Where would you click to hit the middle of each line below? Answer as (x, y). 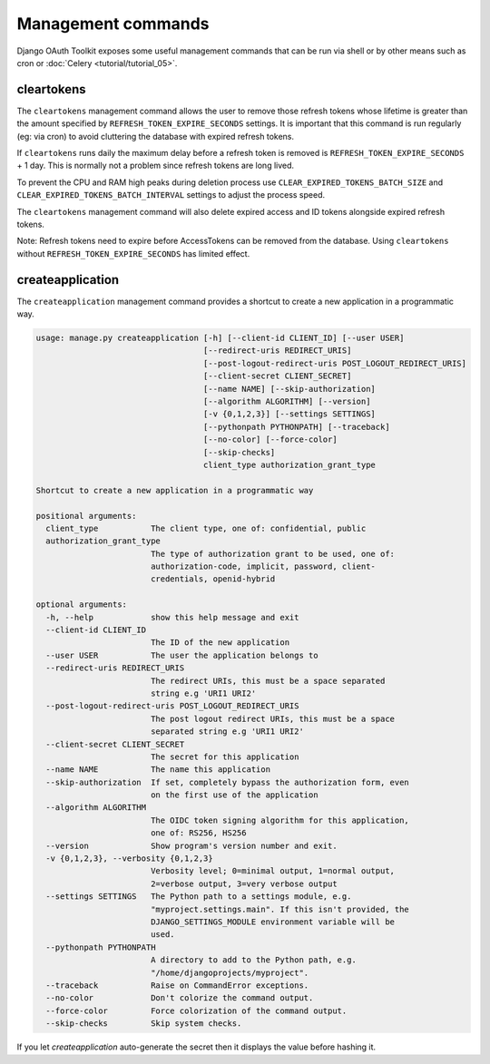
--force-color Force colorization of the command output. (196, 1010)
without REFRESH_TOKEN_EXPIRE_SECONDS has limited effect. (133, 253)
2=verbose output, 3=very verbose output (244, 883)
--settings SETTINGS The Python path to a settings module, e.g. (199, 897)
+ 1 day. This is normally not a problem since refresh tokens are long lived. (156, 166)
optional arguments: (81, 605)
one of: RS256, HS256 (198, 833)
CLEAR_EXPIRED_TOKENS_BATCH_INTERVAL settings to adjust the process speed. (171, 195)
